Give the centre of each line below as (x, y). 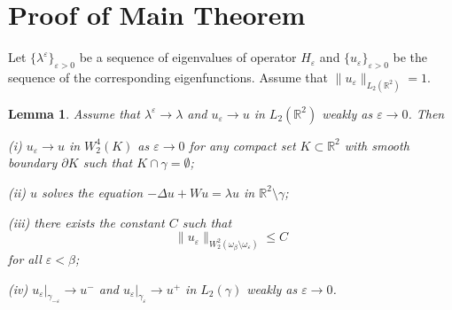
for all (25, 259)
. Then (426, 113)
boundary (33, 163)
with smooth (377, 145)
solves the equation (93, 192)
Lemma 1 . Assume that (74, 113)
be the (410, 57)
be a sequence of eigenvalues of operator (188, 57)
